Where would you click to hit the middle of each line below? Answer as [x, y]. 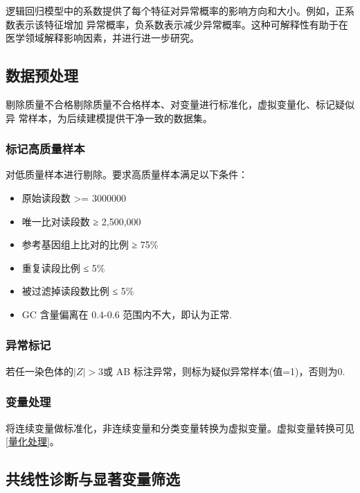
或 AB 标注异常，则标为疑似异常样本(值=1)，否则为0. [224, 371]
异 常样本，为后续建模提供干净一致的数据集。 [109, 118]
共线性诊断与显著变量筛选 [93, 479]
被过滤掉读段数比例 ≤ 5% [78, 291]
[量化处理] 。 [33, 441]
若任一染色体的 [39, 371]
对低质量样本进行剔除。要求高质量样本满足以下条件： [127, 174]
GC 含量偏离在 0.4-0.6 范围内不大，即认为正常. [127, 314]
